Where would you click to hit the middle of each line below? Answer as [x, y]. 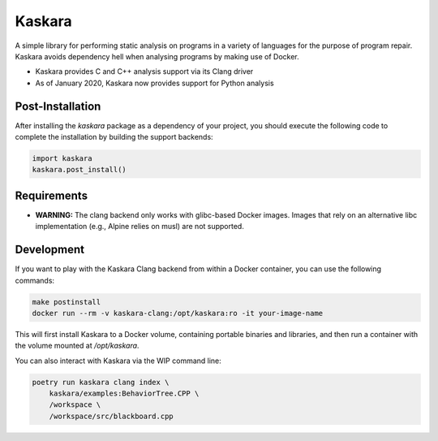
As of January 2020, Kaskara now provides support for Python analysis [155, 83]
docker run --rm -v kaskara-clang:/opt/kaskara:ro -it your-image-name [178, 313]
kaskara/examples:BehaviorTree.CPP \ [124, 393]
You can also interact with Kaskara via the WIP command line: [118, 361]
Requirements [52, 195]
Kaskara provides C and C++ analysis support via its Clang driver [144, 71]
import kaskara [62, 158]
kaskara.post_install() [79, 170]
